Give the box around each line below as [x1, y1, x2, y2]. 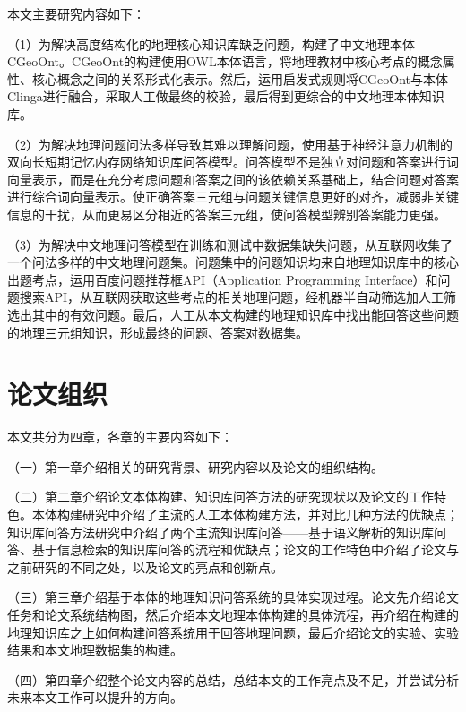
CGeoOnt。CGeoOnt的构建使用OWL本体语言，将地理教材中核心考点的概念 [7, 52, 443, 71]
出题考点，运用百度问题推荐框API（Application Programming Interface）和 [7, 270, 438, 288]
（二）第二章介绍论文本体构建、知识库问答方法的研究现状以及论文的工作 [7, 487, 434, 506]
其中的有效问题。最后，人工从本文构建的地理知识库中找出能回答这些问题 [31, 305, 459, 323]
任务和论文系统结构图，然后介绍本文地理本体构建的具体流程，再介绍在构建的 [7, 605, 459, 623]
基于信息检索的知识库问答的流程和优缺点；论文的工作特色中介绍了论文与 [31, 540, 459, 559]
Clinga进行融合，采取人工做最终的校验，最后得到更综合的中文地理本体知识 [7, 87, 444, 106]
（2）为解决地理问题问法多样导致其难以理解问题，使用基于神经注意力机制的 [7, 134, 453, 153]
